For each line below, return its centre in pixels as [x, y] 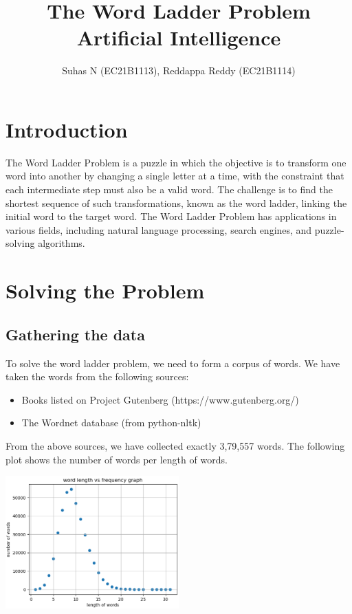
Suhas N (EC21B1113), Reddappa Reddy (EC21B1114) [179, 70]
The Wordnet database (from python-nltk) [111, 423]
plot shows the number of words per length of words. [117, 459]
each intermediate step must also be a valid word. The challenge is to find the [169, 189]
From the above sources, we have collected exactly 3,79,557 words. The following [175, 445]
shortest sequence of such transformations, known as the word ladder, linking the [176, 202]
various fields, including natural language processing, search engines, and [159, 229]
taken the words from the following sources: [97, 376]
